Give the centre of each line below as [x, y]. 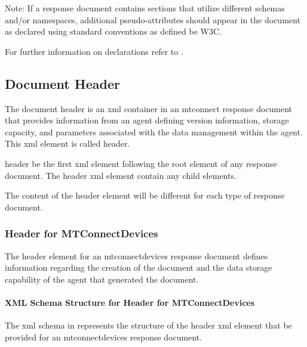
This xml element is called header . [67, 143]
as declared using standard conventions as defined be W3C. [113, 31]
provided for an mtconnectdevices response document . [104, 337]
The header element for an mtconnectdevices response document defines [136, 255]
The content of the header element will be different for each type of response [145, 195]
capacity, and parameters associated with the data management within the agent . [154, 131]
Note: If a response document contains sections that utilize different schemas [145, 8]
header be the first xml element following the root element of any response [141, 163]
